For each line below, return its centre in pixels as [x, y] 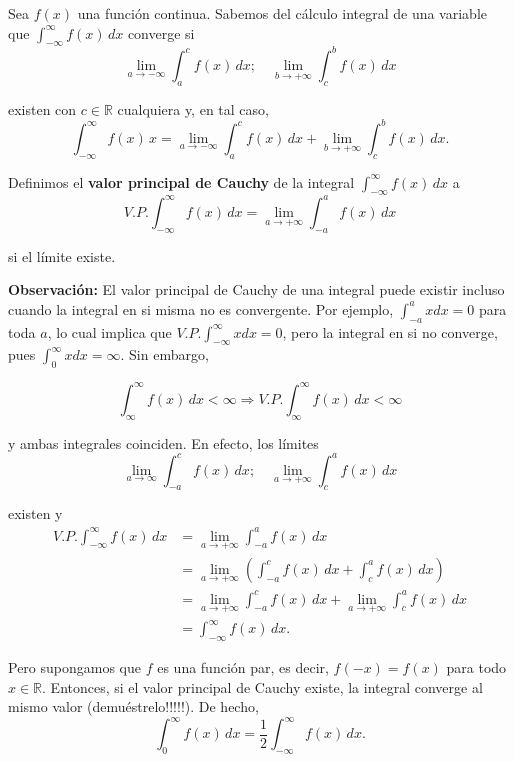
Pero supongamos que [74, 667]
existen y [35, 513]
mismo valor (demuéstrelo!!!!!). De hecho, [133, 706]
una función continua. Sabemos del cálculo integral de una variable [282, 13]
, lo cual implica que [109, 331]
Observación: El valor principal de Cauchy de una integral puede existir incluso [256, 289]
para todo [476, 667]
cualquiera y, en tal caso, [193, 108]
